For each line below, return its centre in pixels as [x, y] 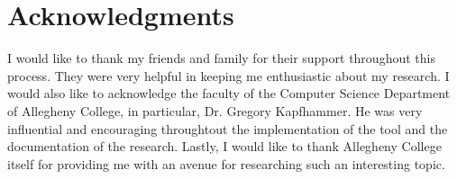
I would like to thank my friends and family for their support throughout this [221, 58]
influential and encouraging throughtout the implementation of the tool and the [228, 128]
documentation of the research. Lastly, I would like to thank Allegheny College [224, 146]
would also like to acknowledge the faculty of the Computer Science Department [229, 93]
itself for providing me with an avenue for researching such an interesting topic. [226, 163]
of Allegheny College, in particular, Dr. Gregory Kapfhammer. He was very [215, 110]
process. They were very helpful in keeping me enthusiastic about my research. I [228, 75]
